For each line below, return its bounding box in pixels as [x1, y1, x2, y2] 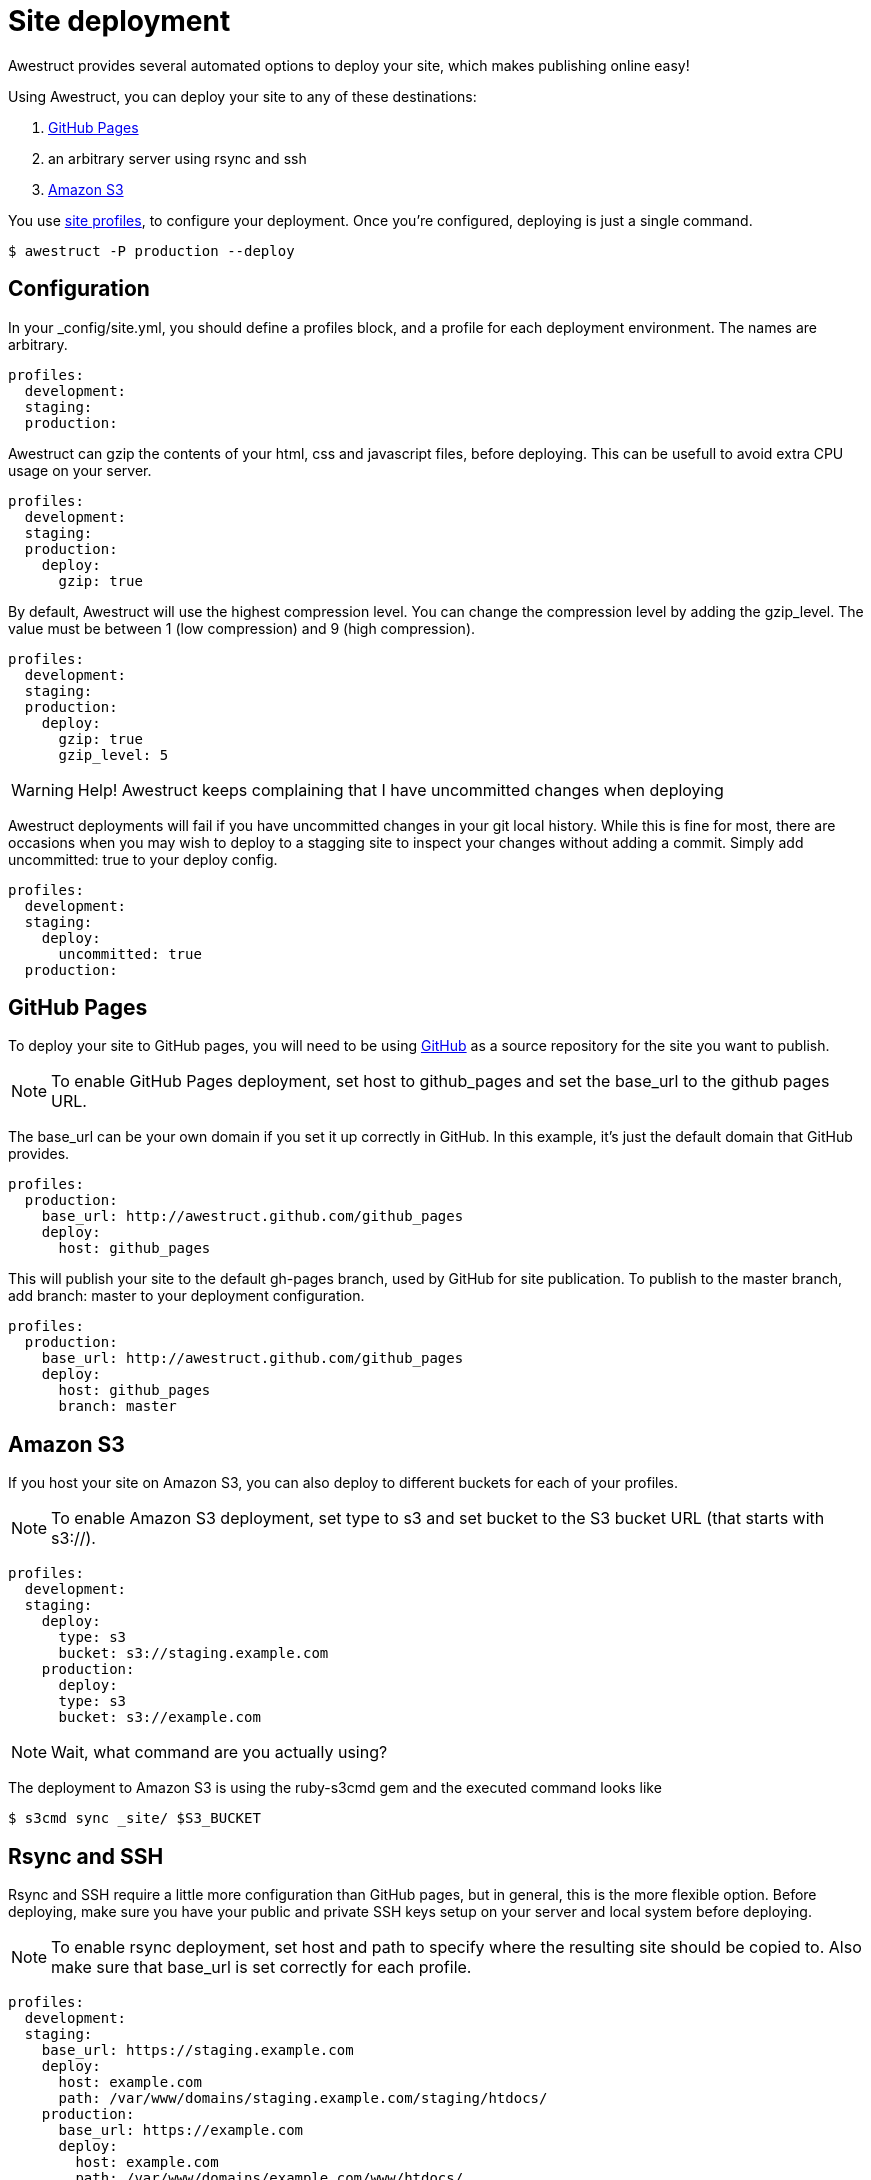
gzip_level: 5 [58, 746, 169, 763]
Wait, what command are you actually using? [51, 1742, 388, 1763]
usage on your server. [8, 461, 152, 479]
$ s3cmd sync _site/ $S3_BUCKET [8, 1810, 261, 1827]
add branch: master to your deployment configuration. [8, 1287, 365, 1305]
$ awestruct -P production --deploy [8, 242, 295, 259]
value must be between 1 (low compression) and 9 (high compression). [8, 619, 476, 637]
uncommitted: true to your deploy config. [8, 850, 278, 868]
